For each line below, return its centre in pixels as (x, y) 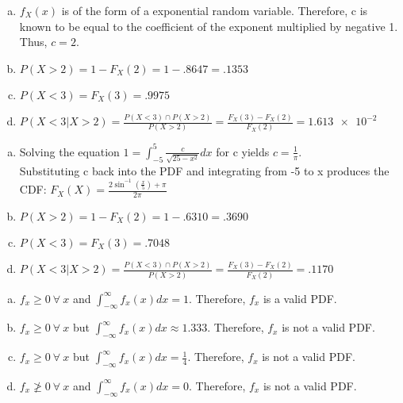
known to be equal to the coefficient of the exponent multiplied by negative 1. (209, 26)
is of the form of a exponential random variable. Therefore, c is (215, 10)
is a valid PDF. (300, 298)
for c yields (243, 151)
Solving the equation (69, 151)
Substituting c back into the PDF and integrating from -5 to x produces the (204, 170)
